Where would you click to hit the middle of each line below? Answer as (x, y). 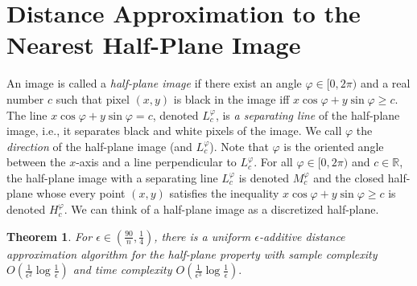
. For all (273, 162)
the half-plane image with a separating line (112, 177)
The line (27, 114)
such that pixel (93, 98)
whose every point (81, 193)
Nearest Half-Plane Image (154, 45)
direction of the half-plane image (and (99, 146)
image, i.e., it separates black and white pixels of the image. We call (174, 131)
